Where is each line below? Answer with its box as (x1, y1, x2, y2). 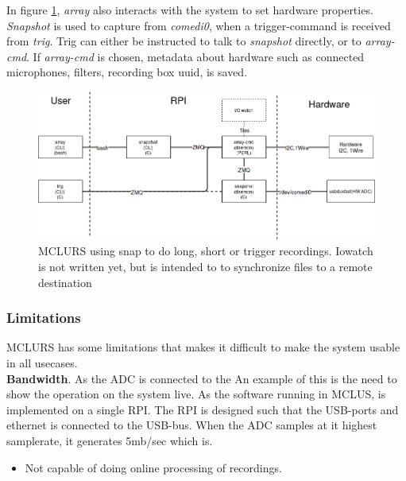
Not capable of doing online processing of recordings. (25, 459, 282, 475)
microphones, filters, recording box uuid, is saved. (6, 64, 248, 80)
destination (38, 273, 92, 290)
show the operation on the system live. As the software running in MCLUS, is (6, 386, 386, 402)
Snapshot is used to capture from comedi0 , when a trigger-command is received (6, 17, 391, 33)
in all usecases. (6, 354, 78, 370)
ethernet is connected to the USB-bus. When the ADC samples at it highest (6, 417, 377, 433)
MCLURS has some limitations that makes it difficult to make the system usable (6, 339, 400, 355)
